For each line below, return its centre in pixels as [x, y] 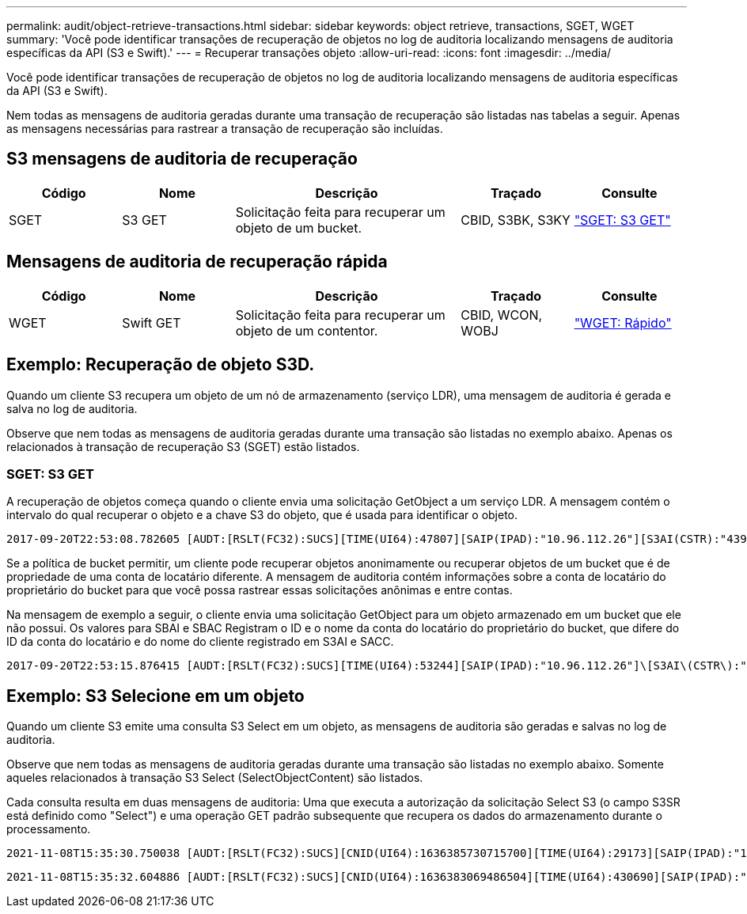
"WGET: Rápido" [623, 322]
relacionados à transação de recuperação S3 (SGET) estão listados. [183, 446]
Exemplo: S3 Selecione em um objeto [155, 696]
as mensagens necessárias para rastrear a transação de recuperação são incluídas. [225, 129]
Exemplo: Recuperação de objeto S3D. [161, 365]
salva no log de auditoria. [72, 408]
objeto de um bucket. [299, 228]
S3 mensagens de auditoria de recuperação [182, 159]
